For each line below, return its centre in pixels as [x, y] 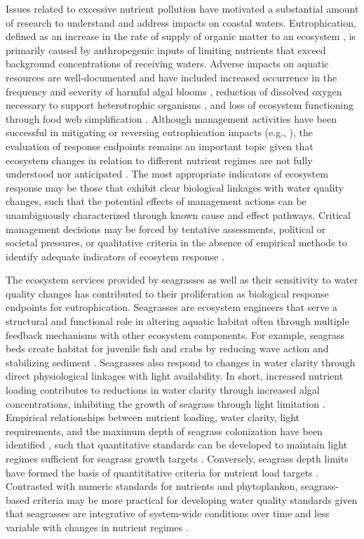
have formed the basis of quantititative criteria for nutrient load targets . [162, 472]
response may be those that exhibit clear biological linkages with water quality [175, 187]
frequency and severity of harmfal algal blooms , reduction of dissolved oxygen [174, 91]
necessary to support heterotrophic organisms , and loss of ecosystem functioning [180, 105]
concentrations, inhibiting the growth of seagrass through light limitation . [166, 403]
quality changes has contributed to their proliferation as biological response [167, 293]
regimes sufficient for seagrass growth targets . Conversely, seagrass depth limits [177, 458]
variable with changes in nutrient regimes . [97, 527]
